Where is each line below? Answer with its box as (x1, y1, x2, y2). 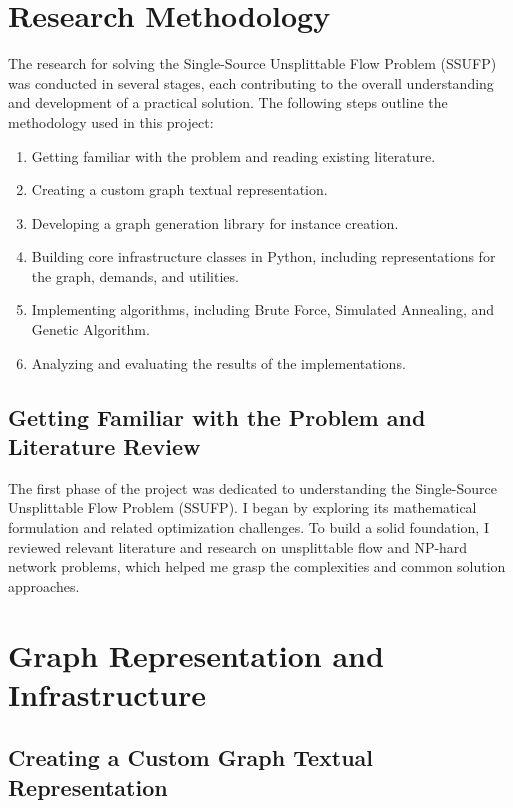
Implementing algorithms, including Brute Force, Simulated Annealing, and (31, 299, 495, 320)
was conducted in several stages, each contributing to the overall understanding (8, 72, 494, 93)
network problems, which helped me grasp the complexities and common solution (8, 556, 506, 577)
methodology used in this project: (8, 111, 214, 132)
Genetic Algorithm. (31, 319, 150, 340)
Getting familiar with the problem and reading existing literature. (31, 145, 436, 166)
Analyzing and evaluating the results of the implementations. (31, 352, 406, 373)
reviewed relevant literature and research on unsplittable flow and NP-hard (8, 536, 468, 557)
